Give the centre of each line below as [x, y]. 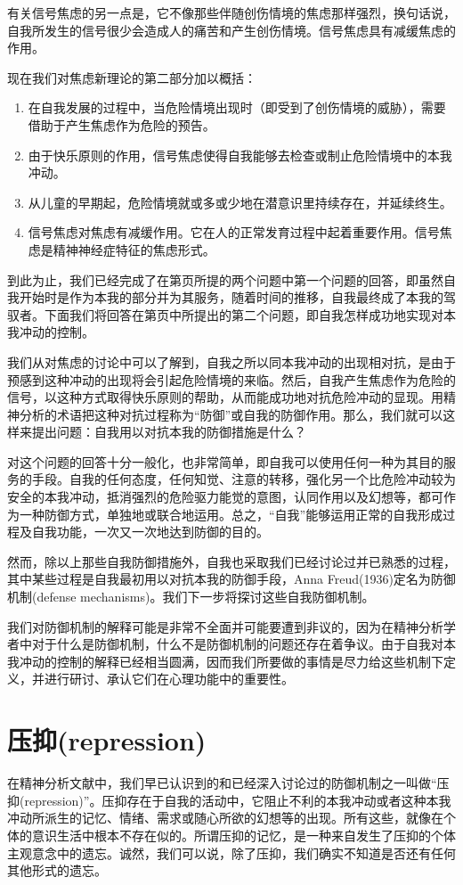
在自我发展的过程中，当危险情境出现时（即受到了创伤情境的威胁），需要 [237, 107]
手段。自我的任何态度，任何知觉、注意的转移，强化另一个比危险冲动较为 [244, 479]
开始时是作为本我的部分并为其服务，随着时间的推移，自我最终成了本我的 [231, 297]
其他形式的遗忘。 [57, 870]
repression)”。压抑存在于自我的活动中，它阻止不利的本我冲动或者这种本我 [238, 800]
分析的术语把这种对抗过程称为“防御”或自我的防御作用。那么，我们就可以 [231, 414]
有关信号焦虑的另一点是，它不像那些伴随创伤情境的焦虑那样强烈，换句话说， [231, 12]
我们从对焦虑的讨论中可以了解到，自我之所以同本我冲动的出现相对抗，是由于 [231, 361]
